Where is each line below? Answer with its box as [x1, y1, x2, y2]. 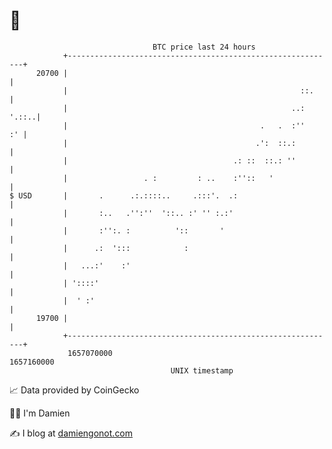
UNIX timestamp [170, 365, 234, 376]
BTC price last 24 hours [152, 42, 256, 52]
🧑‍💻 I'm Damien [9, 407, 71, 419]
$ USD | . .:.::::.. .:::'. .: [9, 190, 239, 201]
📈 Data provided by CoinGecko [9, 384, 140, 396]
